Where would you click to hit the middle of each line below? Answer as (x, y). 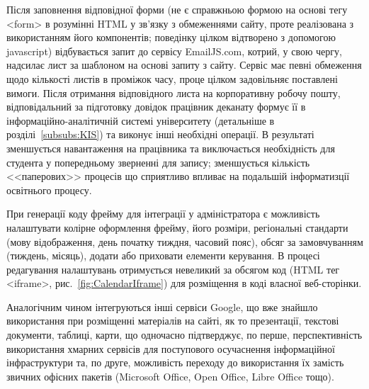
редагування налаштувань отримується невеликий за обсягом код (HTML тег (173, 269)
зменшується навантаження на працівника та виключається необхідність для (171, 148)
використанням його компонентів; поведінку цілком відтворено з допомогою (171, 37)
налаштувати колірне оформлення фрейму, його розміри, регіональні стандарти (177, 227)
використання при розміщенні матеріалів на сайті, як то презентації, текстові (173, 321)
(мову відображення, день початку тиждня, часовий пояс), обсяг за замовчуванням (185, 241)
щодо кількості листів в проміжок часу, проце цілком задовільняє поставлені (172, 78)
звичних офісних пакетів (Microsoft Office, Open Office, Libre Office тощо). (170, 376)
